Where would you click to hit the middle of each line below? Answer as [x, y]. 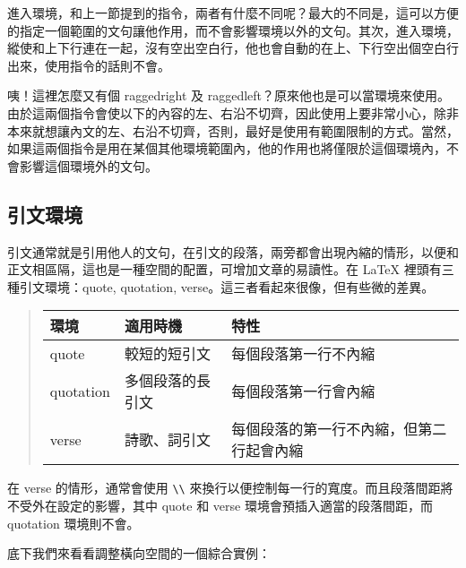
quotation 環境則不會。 [73, 523]
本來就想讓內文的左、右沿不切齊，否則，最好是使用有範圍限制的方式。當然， [233, 130]
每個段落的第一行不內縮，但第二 [339, 429]
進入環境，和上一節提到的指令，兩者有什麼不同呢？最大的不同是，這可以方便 [233, 13]
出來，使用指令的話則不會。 [89, 65]
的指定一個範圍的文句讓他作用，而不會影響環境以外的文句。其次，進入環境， [233, 30]
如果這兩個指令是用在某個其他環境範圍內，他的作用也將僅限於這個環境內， [227, 148]
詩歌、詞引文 [167, 440]
